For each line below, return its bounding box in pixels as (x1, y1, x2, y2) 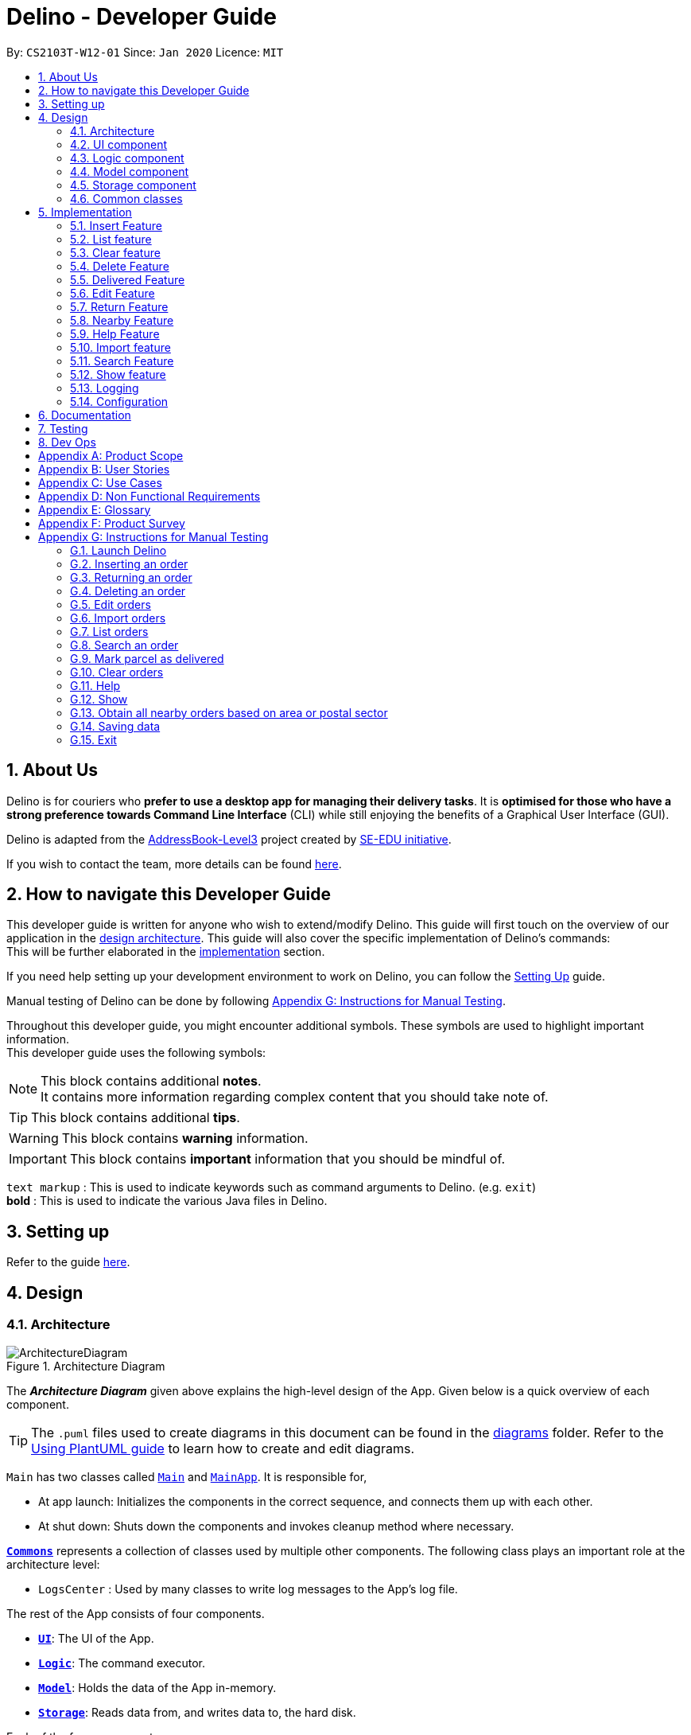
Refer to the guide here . (6, 1255, 130, 1269)
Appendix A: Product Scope (38, 448, 184, 462)
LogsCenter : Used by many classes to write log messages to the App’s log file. (38, 1581, 458, 1596)
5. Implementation (38, 205, 132, 219)
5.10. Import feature (70, 340, 171, 354)
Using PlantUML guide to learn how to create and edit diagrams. (31, 1440, 414, 1456)
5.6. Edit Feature (70, 286, 155, 300)
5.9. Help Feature (70, 326, 160, 341)
